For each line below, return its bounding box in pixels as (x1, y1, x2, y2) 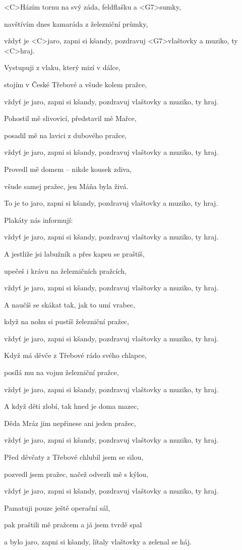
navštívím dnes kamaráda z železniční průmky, (4, 18, 148, 29)
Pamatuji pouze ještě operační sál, (4, 502, 110, 513)
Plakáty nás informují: (4, 214, 73, 225)
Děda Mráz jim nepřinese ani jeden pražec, (4, 417, 136, 428)
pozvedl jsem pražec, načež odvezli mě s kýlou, (4, 468, 148, 479)
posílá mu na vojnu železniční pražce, (4, 367, 119, 378)
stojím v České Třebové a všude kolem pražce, (4, 79, 147, 89)
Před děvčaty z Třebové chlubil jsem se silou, (4, 452, 144, 462)
